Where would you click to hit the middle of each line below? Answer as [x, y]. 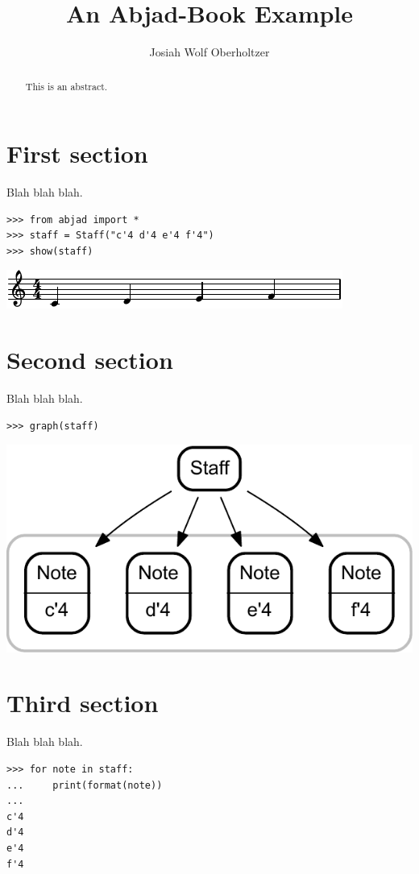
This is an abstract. [66, 86]
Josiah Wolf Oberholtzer [209, 52]
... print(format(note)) [85, 785]
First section [77, 153]
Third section [83, 703]
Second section [90, 360]
